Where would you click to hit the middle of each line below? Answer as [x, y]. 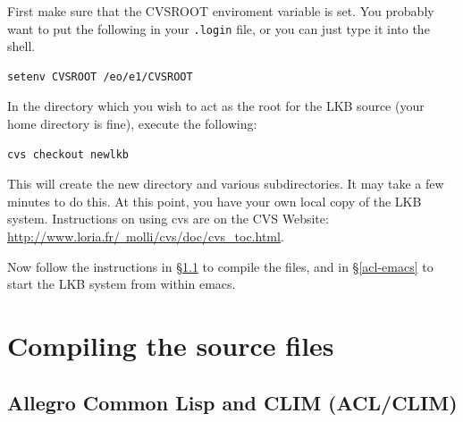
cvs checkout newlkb [68, 154]
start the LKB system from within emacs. [122, 284]
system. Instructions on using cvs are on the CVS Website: [168, 219]
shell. [21, 46]
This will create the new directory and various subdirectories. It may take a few [226, 184]
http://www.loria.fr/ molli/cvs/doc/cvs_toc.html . [146, 236]
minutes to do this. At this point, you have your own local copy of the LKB [215, 201]
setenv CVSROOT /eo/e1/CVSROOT [100, 76]
